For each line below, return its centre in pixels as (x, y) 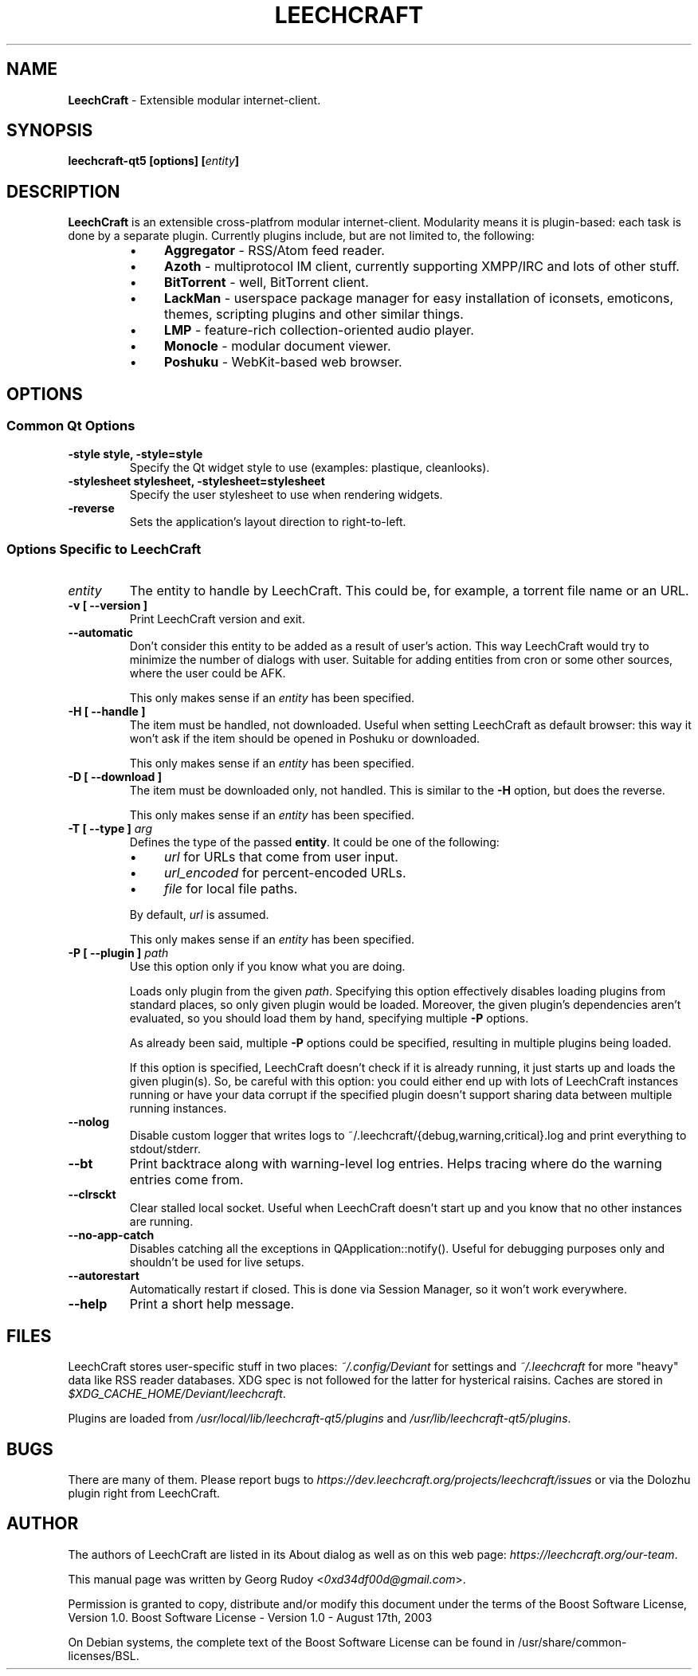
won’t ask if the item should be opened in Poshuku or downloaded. (305, 739)
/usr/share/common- (573, 1642)
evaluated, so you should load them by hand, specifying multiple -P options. (329, 1019)
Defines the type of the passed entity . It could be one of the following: (314, 842)
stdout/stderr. (165, 1149)
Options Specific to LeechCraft (104, 549)
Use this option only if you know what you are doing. (267, 967)
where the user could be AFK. (208, 673)
